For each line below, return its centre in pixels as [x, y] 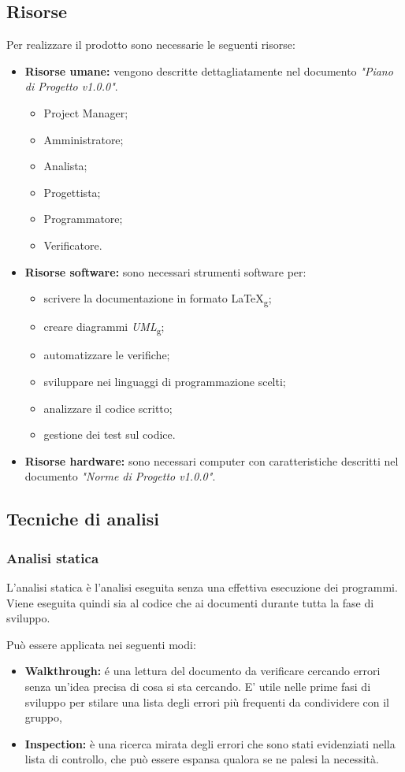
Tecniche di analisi [83, 519]
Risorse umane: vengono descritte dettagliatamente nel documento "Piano [209, 71]
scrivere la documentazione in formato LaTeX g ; [158, 299]
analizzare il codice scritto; [108, 408]
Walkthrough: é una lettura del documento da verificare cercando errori [202, 671]
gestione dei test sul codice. [110, 434]
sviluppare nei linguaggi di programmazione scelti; [165, 381]
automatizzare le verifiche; [107, 355]
